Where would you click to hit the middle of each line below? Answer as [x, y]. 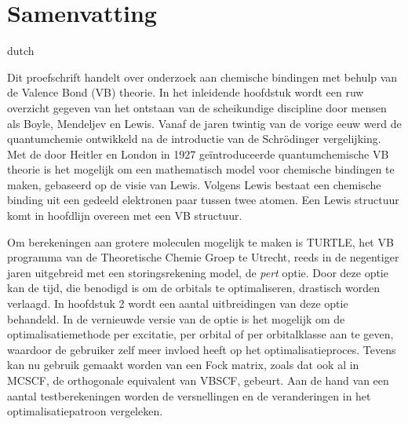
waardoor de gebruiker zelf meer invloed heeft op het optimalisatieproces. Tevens [202, 349]
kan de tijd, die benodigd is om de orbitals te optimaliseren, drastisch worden [194, 288]
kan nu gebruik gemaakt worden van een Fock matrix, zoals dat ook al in [183, 365]
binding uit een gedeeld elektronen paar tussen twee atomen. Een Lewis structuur [203, 200]
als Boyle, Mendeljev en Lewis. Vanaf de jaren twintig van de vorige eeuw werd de [204, 123]
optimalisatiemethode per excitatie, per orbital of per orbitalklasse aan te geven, [200, 334]
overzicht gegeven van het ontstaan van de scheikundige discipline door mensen [197, 107]
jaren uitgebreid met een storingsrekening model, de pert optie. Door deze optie [198, 272]
